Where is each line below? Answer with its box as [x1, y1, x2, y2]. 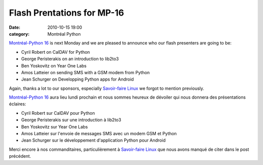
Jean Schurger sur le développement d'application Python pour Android [21, 137, 166, 144]
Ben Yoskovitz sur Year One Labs [21, 124, 88, 129]
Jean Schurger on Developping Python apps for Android [21, 76, 134, 82]
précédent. [9, 153, 31, 159]
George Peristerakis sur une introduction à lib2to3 [21, 117, 121, 123]
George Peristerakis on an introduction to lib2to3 [21, 56, 119, 62]
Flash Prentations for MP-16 [9, 7, 124, 18]
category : [9, 31, 30, 37]
